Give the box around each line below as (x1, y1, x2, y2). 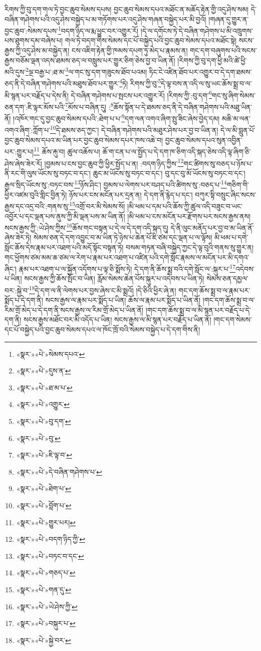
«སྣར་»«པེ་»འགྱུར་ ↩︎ (16, 399, 70, 409)
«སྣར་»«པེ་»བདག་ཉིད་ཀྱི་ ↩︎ (16, 534, 85, 544)
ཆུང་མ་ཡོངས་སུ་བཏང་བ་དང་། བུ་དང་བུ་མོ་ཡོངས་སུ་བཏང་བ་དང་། (93, 167, 245, 178)
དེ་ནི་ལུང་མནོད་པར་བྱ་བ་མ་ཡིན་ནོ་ (170, 222, 254, 233)
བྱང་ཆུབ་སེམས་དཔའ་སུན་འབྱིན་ (165, 134, 242, 145)
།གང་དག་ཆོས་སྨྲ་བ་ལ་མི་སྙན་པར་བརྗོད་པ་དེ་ (145, 304, 251, 315)
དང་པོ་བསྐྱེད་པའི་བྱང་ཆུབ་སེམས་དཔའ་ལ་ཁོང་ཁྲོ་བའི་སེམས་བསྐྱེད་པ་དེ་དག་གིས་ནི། (5, 324, 200, 334)
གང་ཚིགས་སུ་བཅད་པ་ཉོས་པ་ (183, 158, 253, 168)
